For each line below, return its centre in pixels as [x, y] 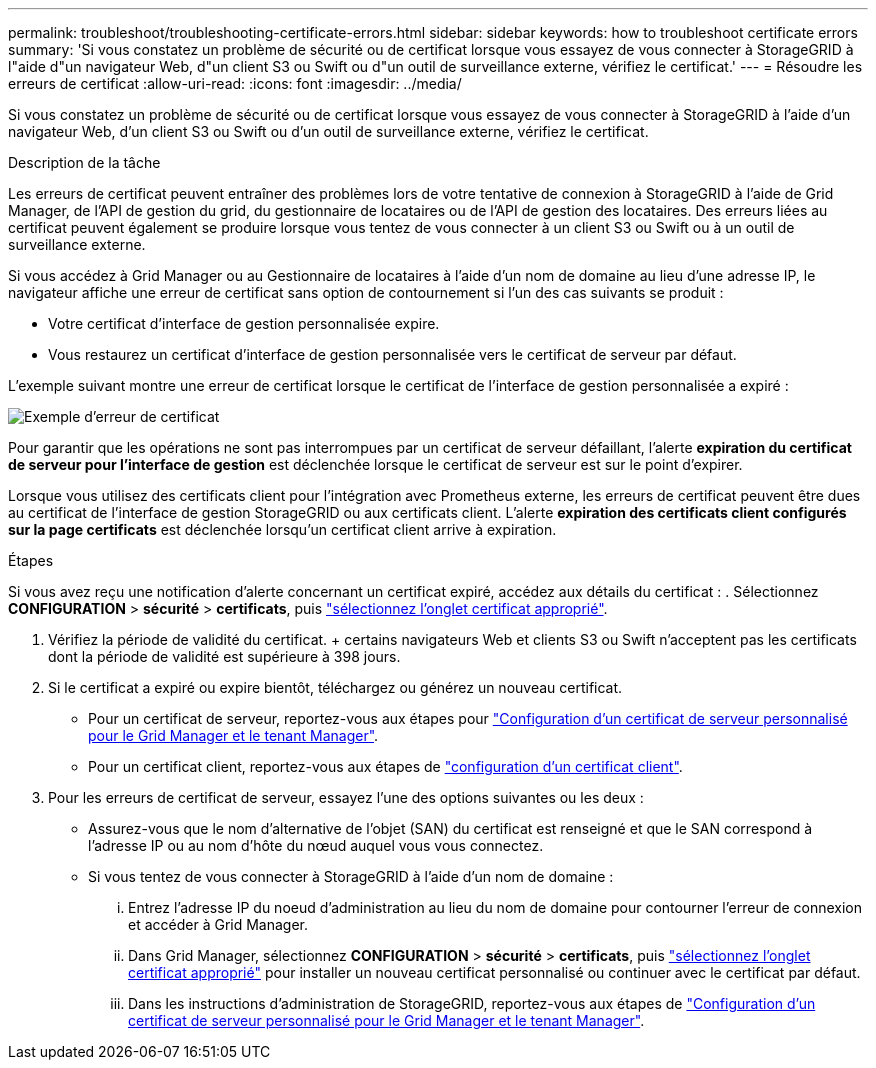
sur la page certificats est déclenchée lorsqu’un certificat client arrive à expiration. [282, 529]
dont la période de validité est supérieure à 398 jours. [224, 656]
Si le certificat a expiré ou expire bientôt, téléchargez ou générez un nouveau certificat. [335, 687]
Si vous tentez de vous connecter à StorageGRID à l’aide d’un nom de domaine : [351, 876]
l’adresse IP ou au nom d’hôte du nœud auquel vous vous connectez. [316, 845]
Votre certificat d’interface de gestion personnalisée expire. [244, 323]
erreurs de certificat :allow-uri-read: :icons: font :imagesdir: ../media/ [235, 83]
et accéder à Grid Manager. [218, 924]
